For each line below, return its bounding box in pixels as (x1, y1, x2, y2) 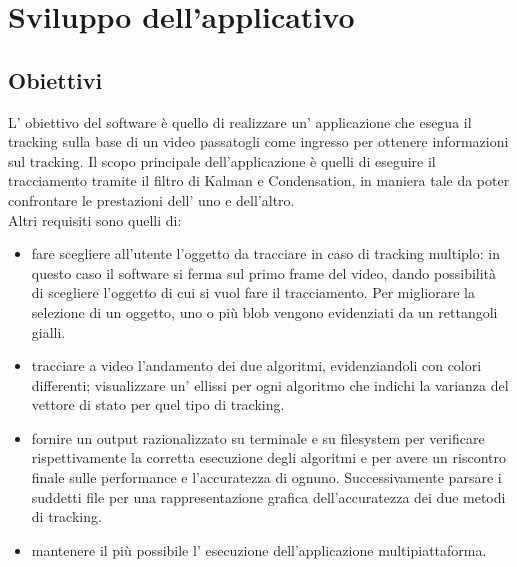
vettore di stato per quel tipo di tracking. (31, 394, 285, 415)
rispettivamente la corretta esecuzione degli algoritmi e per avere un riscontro (31, 447, 506, 468)
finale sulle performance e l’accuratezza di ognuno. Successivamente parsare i (31, 467, 502, 488)
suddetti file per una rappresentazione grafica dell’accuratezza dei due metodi (31, 486, 506, 507)
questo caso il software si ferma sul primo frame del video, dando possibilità (31, 262, 497, 283)
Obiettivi (8, 64, 103, 95)
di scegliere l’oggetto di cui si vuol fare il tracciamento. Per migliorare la (31, 282, 475, 303)
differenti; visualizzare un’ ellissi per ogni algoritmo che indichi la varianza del (31, 374, 509, 395)
